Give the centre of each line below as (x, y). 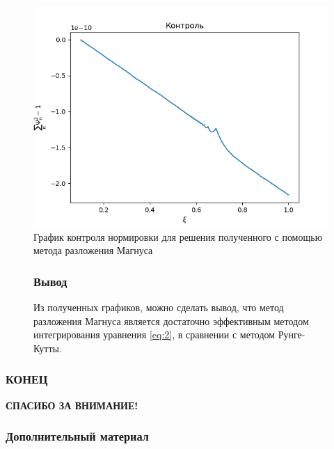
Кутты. (48, 348)
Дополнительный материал (77, 436)
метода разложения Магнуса (93, 250)
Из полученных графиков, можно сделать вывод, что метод (159, 307)
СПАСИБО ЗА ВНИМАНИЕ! (72, 405)
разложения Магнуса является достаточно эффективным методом (171, 321)
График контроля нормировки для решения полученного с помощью (178, 236)
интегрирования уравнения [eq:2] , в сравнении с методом (154, 334)
